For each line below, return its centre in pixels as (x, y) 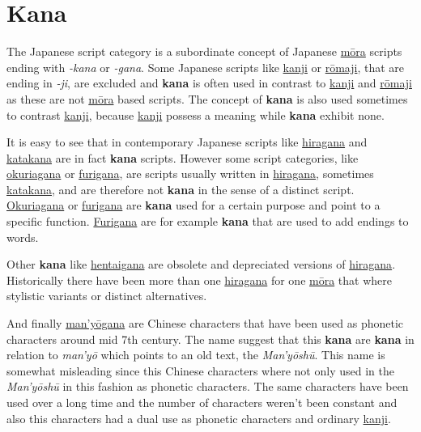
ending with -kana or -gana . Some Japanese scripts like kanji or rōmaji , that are (206, 67)
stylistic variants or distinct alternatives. (107, 296)
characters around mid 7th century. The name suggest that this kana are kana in (210, 339)
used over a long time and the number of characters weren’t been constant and (202, 402)
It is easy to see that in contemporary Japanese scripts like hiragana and (187, 142)
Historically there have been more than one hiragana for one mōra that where (199, 280)
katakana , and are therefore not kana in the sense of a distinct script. (181, 189)
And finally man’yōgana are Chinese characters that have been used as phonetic (205, 323)
